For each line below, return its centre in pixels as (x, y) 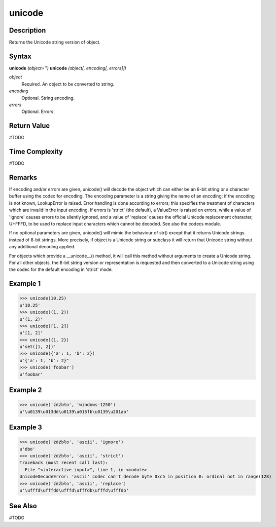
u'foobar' (31, 374)
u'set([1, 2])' (38, 347)
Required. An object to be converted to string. (68, 84)
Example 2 (25, 390)
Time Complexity (36, 152)
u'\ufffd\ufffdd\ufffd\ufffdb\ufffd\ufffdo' (74, 490)
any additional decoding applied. (42, 247)
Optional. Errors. (38, 112)
